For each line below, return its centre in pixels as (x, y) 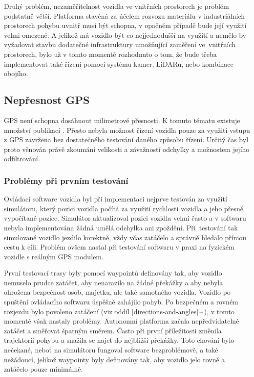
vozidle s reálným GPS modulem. (54, 256)
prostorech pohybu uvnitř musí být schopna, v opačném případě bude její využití (125, 25)
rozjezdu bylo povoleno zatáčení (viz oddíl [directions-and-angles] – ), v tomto (119, 311)
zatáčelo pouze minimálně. (43, 369)
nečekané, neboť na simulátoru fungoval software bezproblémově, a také (111, 350)
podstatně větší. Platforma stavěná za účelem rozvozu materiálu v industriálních (124, 15)
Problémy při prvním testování (66, 180)
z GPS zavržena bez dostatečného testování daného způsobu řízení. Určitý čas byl (126, 139)
